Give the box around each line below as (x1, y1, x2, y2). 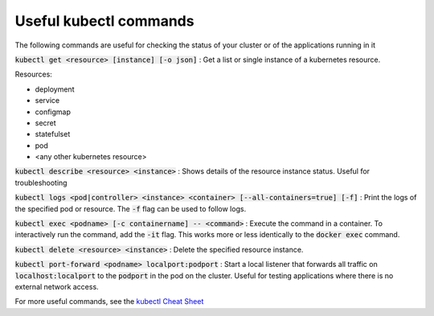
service (35, 96, 60, 105)
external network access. (14, 281, 100, 291)
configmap (35, 107, 72, 117)
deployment (35, 84, 75, 94)
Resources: (14, 69, 52, 80)
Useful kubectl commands (14, 12, 194, 30)
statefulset (35, 129, 71, 139)
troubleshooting (14, 178, 68, 187)
